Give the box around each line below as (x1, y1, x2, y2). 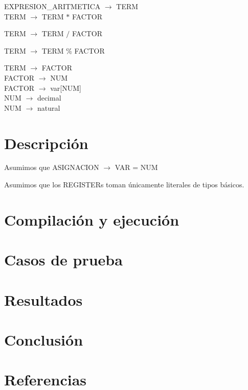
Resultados (4, 289, 83, 310)
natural (37, 102, 60, 113)
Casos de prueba (4, 249, 123, 270)
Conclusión (4, 329, 83, 350)
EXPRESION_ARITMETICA (4, 1, 101, 11)
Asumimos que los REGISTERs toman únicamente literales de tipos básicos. (4, 179, 244, 190)
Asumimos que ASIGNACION (4, 162, 99, 173)
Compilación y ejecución (4, 209, 179, 230)
